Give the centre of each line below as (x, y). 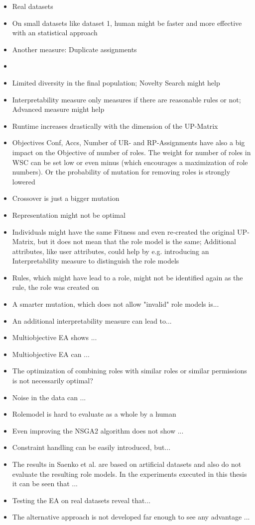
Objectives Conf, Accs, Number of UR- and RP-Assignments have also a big (128, 142)
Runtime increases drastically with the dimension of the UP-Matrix (115, 126)
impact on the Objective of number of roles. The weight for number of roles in (131, 152)
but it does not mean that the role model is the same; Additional (137, 241)
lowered (24, 181)
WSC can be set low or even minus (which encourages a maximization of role (130, 162)
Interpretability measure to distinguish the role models (96, 261)
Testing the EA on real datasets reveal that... (81, 500)
